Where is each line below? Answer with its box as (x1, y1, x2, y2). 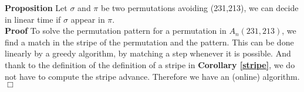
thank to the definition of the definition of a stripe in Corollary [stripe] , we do (5, 58, 295, 70)
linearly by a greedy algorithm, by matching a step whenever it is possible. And (5, 47, 291, 59)
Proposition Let (5, 2, 67, 13)
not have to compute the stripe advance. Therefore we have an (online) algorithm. (5, 70, 300, 82)
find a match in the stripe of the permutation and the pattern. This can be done (5, 36, 294, 48)
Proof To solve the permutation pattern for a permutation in (5, 24, 227, 37)
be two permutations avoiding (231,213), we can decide (100, 2, 299, 13)
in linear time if (5, 13, 61, 25)
